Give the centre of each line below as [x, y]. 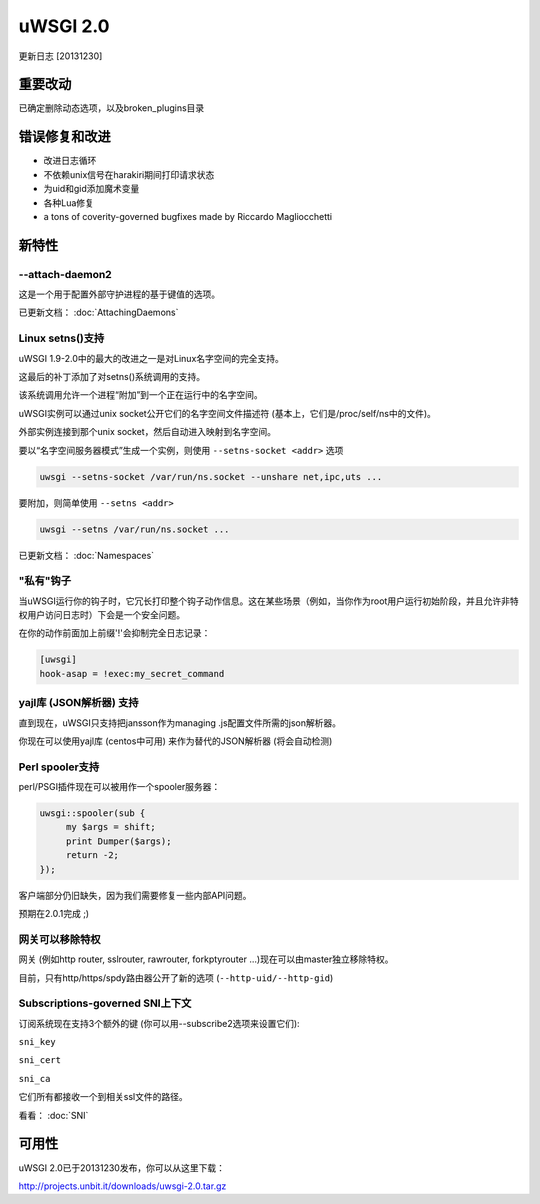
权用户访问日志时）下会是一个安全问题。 [101, 615]
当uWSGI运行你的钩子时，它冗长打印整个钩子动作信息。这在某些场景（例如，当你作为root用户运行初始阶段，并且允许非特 [268, 601]
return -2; [92, 855]
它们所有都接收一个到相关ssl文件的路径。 [103, 1097]
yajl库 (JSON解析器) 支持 [78, 703]
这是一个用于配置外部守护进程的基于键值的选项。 [119, 294]
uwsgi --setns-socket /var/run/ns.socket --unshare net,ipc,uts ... [211, 476]
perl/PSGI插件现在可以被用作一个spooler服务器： [119, 787]
